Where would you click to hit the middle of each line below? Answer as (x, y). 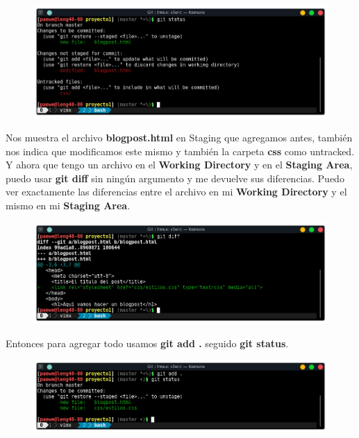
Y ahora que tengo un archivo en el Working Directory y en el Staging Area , (179, 165)
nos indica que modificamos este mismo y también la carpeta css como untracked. (180, 151)
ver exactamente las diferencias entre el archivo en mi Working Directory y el (176, 192)
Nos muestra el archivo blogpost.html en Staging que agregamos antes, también (179, 138)
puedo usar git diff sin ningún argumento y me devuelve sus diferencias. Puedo (175, 178)
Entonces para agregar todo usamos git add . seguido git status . (147, 343)
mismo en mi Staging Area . (68, 205)
